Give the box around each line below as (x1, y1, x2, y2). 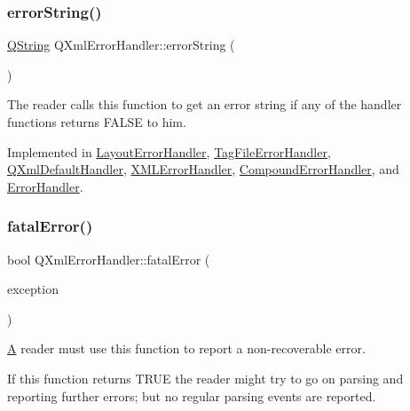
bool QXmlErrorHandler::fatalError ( (7, 249, 210, 268)
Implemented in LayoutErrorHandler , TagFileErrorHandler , (7, 142, 331, 161)
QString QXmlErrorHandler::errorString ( (7, 36, 235, 54)
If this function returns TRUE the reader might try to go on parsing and (7, 368, 404, 387)
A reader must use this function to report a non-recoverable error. (7, 339, 366, 358)
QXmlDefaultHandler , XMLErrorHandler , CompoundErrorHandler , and (7, 160, 399, 178)
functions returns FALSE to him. (7, 113, 186, 130)
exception (7, 280, 59, 298)
